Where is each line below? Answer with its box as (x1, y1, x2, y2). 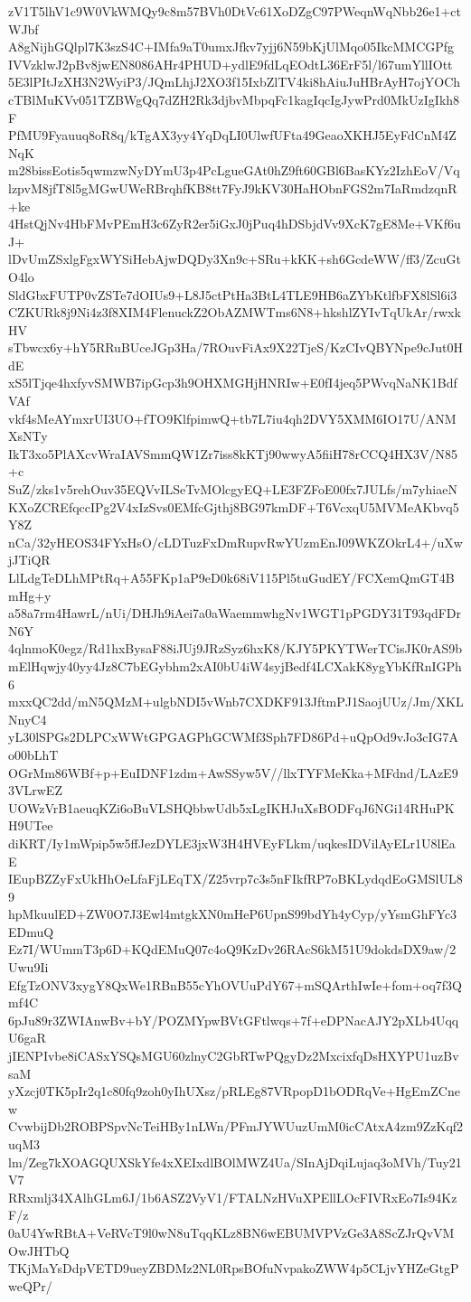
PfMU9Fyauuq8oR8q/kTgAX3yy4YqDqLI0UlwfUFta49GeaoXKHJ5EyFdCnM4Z (8, 126, 457, 145)
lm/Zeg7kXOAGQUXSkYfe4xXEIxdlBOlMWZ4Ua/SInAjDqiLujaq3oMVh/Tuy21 (8, 1152, 462, 1171)
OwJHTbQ (8, 1241, 70, 1260)
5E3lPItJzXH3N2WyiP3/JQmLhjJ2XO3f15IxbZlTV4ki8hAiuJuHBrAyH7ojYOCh (8, 72, 461, 91)
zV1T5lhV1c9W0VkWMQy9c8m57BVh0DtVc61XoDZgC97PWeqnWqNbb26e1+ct (8, 2, 461, 20)
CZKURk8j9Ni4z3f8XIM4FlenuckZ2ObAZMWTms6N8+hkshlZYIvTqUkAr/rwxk (8, 303, 461, 322)
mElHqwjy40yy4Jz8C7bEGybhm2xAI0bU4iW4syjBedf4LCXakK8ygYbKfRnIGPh (8, 656, 462, 675)
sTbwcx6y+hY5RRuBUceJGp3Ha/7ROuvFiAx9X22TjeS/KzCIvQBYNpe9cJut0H (8, 338, 464, 357)
